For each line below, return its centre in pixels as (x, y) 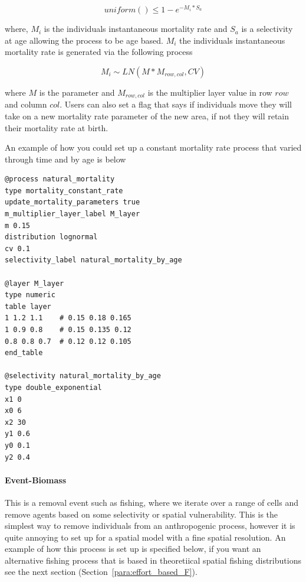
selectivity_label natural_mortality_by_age (93, 260)
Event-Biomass (36, 479)
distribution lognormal (51, 237)
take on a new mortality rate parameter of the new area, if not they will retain (147, 116)
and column (26, 104)
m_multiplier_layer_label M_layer (73, 214)
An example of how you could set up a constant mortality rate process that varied (153, 147)
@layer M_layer (34, 283)
